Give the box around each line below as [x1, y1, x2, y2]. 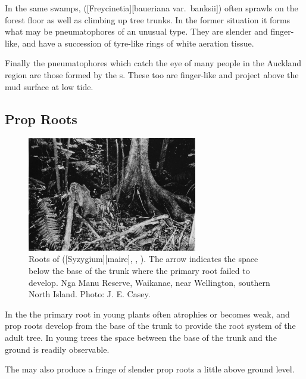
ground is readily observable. [5, 343, 110, 355]
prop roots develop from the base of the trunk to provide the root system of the [5, 319, 296, 332]
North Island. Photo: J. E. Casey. [29, 288, 151, 300]
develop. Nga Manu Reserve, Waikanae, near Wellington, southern [29, 276, 270, 288]
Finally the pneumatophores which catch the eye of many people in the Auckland [5, 57, 302, 69]
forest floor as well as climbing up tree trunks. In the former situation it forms [5, 13, 291, 26]
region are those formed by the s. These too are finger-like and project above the [5, 68, 299, 81]
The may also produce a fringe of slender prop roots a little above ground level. [5, 363, 295, 375]
